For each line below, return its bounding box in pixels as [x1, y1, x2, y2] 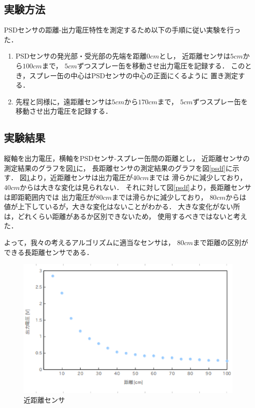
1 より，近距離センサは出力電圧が [27, 172, 133, 183]
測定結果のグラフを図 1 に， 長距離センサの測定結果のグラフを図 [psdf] [4, 162, 226, 173]
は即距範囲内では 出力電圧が [4, 191, 96, 202]
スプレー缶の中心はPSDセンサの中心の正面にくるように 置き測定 [29, 70, 238, 80]
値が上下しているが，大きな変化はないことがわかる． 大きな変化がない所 [4, 201, 240, 212]
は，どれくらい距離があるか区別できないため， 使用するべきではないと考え [4, 211, 247, 221]
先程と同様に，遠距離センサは [15, 96, 112, 106]
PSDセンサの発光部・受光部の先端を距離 [15, 51, 147, 61]
